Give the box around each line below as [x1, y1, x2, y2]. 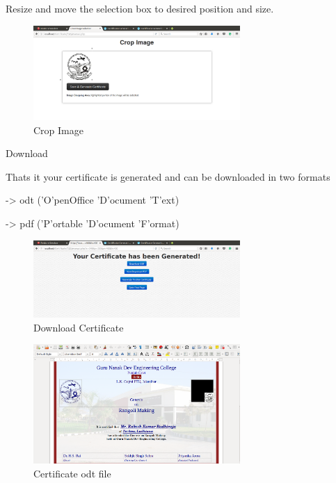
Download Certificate [33, 320, 124, 334]
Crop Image [33, 122, 83, 137]
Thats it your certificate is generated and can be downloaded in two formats [6, 169, 330, 183]
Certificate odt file [33, 466, 111, 480]
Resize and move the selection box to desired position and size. [6, 1, 274, 15]
